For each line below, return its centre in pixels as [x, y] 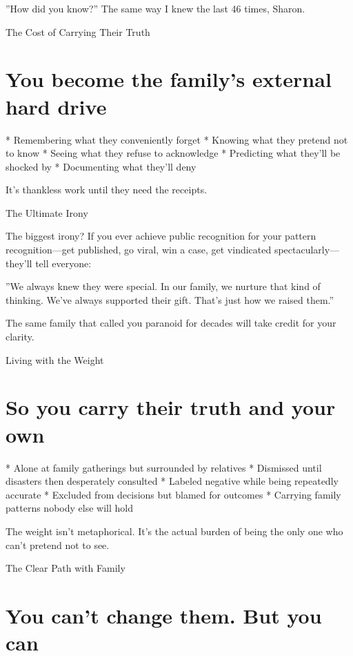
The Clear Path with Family [65, 568]
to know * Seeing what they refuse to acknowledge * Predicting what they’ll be [173, 153]
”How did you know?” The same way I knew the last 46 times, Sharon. [155, 8]
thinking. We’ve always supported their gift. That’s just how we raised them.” [170, 299]
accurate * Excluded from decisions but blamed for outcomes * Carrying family [173, 494]
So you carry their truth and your [171, 407]
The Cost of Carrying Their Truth [78, 31]
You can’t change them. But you [164, 615]
